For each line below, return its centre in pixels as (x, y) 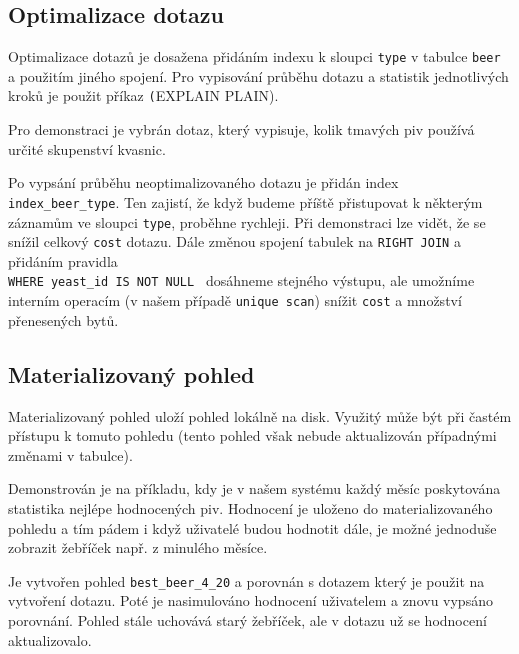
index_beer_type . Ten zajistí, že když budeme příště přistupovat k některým (245, 201)
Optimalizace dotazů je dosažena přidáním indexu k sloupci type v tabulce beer (254, 56)
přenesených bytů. (63, 319)
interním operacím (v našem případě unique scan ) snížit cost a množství (235, 300)
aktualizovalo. (50, 639)
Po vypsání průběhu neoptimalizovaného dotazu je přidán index (203, 182)
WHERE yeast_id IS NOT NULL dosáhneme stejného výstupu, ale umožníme (241, 280)
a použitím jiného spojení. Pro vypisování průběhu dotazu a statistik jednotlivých (258, 75)
